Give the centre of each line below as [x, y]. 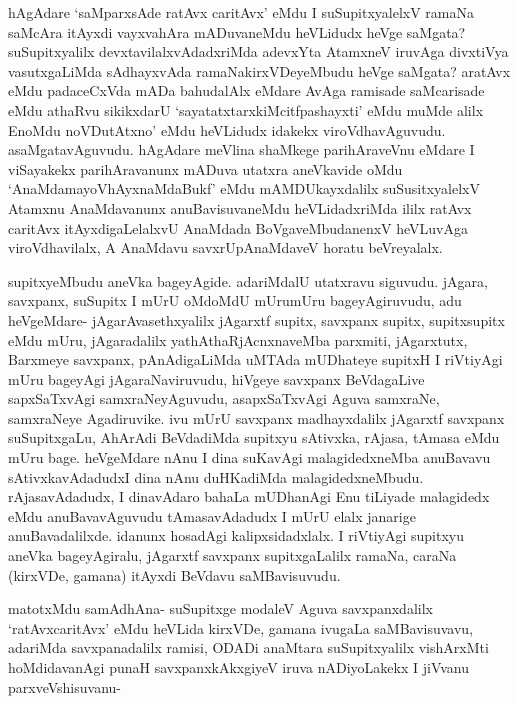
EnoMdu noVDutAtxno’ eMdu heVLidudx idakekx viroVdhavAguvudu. [227, 129]
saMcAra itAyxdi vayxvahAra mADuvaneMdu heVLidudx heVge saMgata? [237, 31]
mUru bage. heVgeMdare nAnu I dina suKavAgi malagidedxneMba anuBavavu [249, 457]
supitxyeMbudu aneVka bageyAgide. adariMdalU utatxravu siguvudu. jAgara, [248, 280]
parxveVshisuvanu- [64, 686]
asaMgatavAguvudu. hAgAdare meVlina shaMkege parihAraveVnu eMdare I [241, 149]
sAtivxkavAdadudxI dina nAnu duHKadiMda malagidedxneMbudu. [216, 476]
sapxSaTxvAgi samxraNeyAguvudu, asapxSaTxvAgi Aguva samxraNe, [224, 398]
